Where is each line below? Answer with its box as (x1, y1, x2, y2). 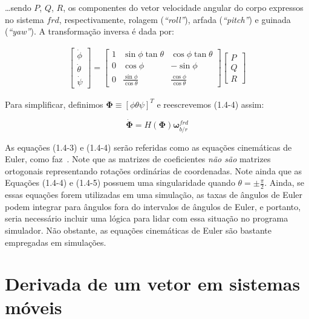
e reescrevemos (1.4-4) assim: (157, 97, 264, 110)
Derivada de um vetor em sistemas (5, 271, 301, 296)
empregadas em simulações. (5, 235, 106, 248)
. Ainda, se (264, 176, 305, 189)
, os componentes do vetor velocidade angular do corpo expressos (63, 1, 304, 13)
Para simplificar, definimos (5, 97, 103, 110)
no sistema (5, 13, 44, 25)
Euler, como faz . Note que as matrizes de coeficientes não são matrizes (5, 153, 271, 165)
